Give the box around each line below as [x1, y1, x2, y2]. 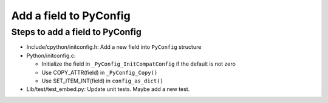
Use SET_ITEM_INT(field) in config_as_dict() [41, 77, 163, 84]
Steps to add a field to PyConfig [11, 27, 142, 37]
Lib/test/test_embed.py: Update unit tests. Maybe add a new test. [26, 86, 190, 93]
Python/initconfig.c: [26, 52, 76, 59]
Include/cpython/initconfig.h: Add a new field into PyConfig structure [26, 43, 202, 51]
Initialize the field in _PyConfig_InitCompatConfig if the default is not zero [41, 60, 236, 67]
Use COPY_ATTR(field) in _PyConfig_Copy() [41, 69, 158, 76]
